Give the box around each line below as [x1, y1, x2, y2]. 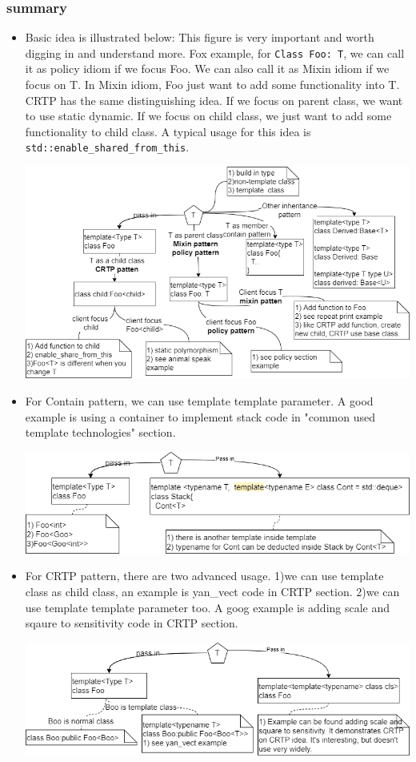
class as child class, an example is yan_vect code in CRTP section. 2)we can [25, 583, 400, 600]
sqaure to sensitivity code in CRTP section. [25, 615, 238, 631]
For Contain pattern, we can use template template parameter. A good [25, 393, 374, 409]
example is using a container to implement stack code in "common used [25, 408, 375, 425]
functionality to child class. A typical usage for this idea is [25, 123, 311, 139]
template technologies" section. [25, 424, 176, 441]
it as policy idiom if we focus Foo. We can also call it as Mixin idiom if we [25, 60, 390, 77]
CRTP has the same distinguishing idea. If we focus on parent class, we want [25, 91, 403, 108]
